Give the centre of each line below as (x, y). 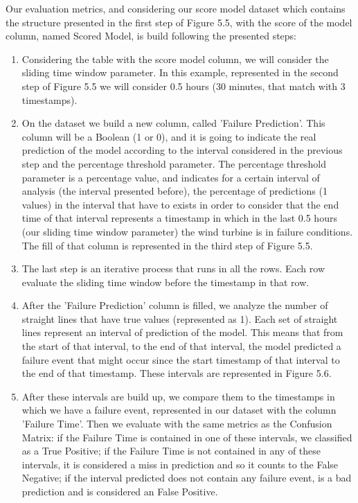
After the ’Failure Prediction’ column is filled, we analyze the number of (175, 305)
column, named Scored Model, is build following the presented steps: (151, 36)
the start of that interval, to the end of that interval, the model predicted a (181, 346)
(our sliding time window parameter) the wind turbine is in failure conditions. (187, 231)
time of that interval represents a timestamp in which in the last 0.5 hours (179, 218)
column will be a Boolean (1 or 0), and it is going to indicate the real (169, 136)
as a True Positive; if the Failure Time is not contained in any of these (171, 451)
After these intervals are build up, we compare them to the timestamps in (178, 396)
